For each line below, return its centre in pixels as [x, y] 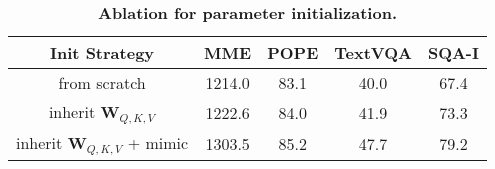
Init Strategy [102, 52]
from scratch [102, 82]
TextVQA [373, 52]
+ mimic [158, 142]
